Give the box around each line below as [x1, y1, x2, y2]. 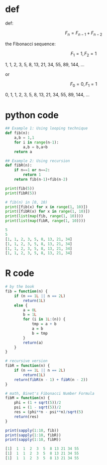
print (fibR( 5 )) [5, 191, 37, 196]
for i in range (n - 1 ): [14, 139, 59, 145]
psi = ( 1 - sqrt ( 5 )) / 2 [14, 405, 61, 410]
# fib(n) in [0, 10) [5, 200, 48, 205]
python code [5, 109, 59, 121]
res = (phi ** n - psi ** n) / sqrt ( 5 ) [14, 410, 84, 415]
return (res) [14, 414, 39, 419]
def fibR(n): [5, 163, 32, 168]
